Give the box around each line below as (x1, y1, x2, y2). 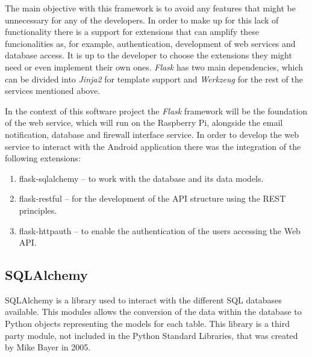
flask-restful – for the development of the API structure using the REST (19, 192, 286, 205)
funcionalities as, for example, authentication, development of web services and (5, 37, 296, 49)
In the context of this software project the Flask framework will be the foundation (5, 104, 308, 117)
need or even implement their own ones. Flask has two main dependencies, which (5, 60, 304, 73)
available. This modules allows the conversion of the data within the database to (5, 305, 302, 318)
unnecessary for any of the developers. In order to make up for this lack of (5, 13, 279, 26)
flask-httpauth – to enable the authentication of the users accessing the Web (19, 224, 301, 237)
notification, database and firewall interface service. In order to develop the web (5, 128, 299, 140)
